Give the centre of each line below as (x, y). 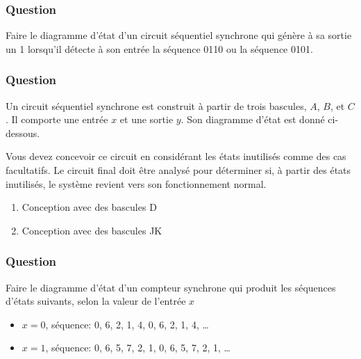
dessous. (23, 133)
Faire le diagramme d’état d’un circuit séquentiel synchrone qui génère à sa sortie (179, 35)
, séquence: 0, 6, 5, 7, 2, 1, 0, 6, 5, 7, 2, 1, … (138, 348)
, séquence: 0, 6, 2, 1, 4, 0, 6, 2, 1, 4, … (127, 324)
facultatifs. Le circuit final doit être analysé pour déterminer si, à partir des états (178, 170)
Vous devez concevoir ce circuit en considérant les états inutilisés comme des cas (176, 156)
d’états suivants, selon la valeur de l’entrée (96, 301)
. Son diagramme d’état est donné (253, 119)
